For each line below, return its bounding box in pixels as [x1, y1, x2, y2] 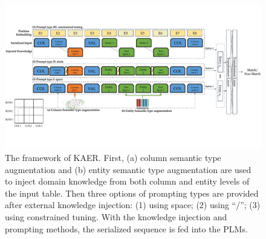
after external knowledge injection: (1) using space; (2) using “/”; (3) [5, 198, 261, 211]
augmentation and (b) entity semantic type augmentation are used [5, 163, 251, 175]
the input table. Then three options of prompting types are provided [5, 186, 259, 199]
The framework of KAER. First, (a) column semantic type [5, 151, 221, 164]
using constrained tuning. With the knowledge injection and [5, 211, 227, 223]
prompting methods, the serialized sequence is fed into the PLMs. [5, 222, 248, 235]
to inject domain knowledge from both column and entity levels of [5, 175, 250, 188]
